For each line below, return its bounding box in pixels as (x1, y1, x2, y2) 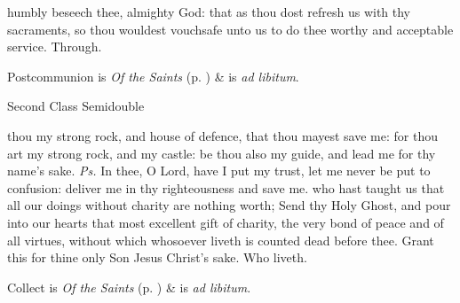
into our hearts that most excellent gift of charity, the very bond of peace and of (7, 213, 444, 231)
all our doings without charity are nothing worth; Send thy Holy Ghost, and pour (7, 196, 451, 214)
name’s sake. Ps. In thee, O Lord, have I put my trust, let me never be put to (7, 161, 431, 180)
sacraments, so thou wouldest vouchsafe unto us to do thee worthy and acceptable (7, 19, 454, 38)
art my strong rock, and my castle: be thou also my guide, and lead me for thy (7, 144, 436, 162)
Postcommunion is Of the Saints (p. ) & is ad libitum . (7, 66, 299, 85)
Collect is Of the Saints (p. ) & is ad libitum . (7, 277, 251, 296)
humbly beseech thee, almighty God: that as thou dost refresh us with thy (7, 3, 411, 20)
